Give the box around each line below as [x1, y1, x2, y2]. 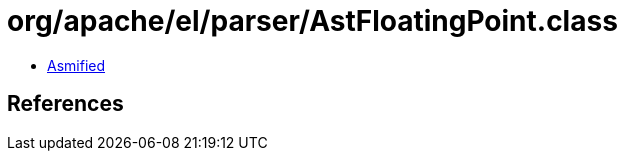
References [7, 91, 124, 117]
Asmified [47, 56, 106, 74]
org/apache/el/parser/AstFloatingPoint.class [7, 4, 618, 38]
